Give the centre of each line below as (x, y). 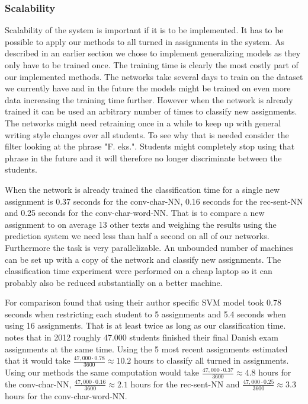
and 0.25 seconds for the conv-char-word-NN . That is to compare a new (135, 213)
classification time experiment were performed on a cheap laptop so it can (139, 271)
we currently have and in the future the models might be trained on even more (148, 88)
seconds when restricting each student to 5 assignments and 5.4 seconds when (145, 314)
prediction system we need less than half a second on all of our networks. (137, 236)
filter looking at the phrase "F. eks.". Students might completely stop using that (150, 146)
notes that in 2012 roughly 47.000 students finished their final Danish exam (142, 337)
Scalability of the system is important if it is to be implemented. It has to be (144, 30)
